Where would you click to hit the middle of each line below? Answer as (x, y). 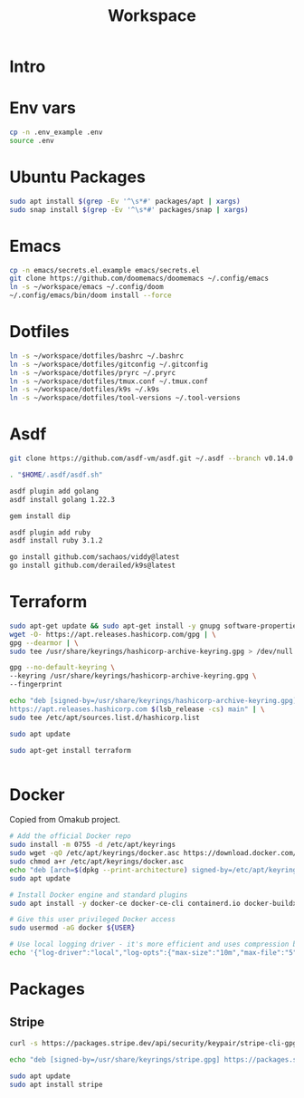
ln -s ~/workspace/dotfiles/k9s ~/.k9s (85, 390)
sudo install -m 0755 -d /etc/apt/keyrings (93, 845)
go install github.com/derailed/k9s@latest (93, 566)
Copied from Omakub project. (65, 820)
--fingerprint (36, 685)
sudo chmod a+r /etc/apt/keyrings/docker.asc (96, 862)
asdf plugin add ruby (50, 532)
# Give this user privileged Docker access (93, 920)
